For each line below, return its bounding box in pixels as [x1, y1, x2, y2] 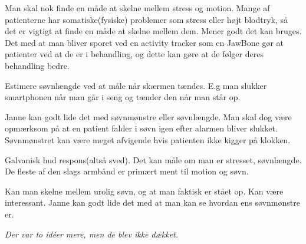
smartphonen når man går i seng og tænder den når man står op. [5, 91, 241, 103]
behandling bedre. [5, 59, 70, 71]
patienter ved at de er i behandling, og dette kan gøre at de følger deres [5, 48, 264, 60]
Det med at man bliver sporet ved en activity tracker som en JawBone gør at [5, 36, 284, 48]
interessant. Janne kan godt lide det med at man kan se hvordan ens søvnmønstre [5, 196, 300, 209]
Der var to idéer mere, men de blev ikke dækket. [5, 227, 178, 240]
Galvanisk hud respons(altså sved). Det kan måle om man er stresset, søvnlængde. [5, 153, 302, 166]
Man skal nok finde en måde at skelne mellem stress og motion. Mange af [5, 2, 270, 14]
